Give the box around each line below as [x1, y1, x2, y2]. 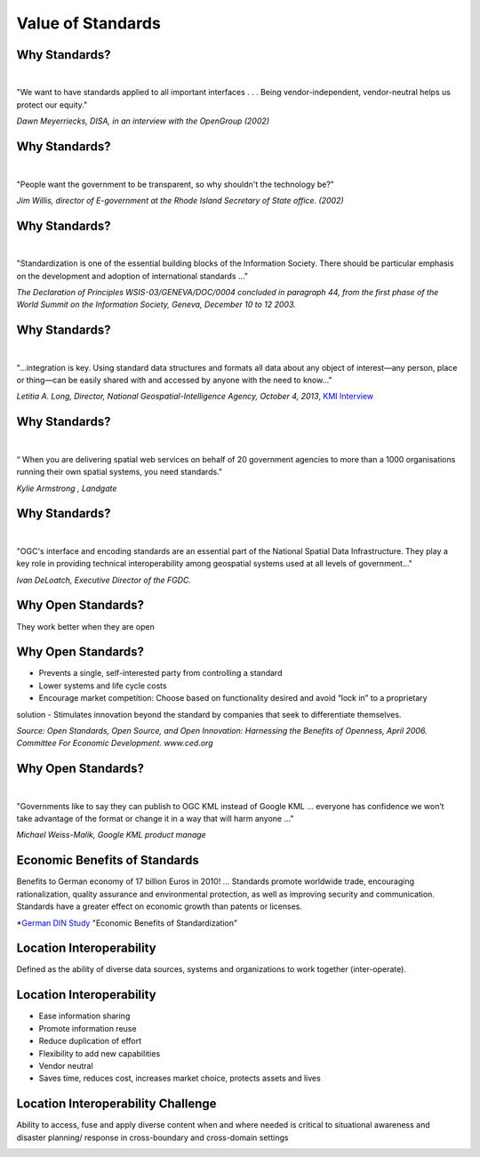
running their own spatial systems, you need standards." [16, 467, 223, 478]
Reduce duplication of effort [38, 1036, 142, 1047]
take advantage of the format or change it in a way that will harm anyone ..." [16, 814, 294, 824]
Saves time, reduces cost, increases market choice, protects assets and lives [38, 1073, 322, 1084]
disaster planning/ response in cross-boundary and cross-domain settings [16, 1132, 289, 1143]
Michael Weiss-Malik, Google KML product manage [16, 830, 206, 840]
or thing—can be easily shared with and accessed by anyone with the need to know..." [16, 374, 332, 386]
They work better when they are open [16, 621, 155, 631]
